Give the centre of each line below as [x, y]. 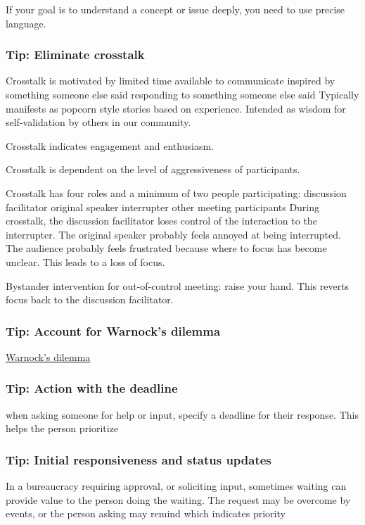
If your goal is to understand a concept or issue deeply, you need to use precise [175, 9]
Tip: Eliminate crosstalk [75, 55]
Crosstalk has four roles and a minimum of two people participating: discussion [176, 192]
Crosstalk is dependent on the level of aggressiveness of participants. [153, 169]
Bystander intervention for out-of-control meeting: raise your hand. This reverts [178, 285]
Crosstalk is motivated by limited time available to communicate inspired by [171, 81]
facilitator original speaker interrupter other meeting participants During [163, 207]
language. [26, 23]
